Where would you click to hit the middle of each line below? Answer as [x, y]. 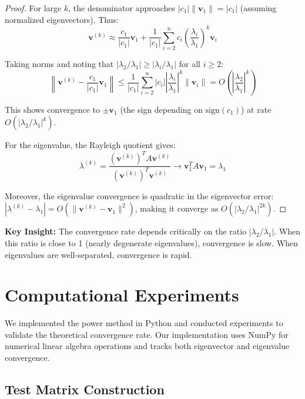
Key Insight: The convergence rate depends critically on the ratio [126, 231]
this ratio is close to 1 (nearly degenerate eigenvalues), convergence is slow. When [152, 242]
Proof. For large [33, 8]
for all [190, 64]
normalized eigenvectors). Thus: [62, 19]
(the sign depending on [161, 109]
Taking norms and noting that [59, 64]
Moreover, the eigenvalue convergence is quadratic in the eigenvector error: [139, 195]
